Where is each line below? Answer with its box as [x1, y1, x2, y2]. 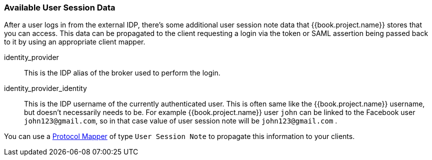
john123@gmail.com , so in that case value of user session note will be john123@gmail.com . [24, 116, 337, 125]
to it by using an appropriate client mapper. [4, 37, 145, 46]
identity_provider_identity [4, 84, 87, 93]
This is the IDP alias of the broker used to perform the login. [24, 68, 220, 77]
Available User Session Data [4, 2, 115, 12]
